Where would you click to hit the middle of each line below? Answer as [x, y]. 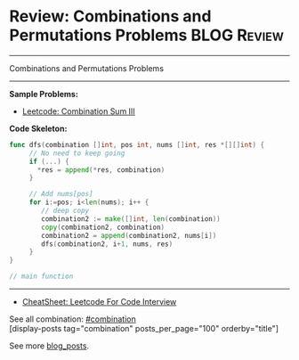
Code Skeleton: [38, 128]
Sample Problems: [44, 94]
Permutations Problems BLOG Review [147, 35]
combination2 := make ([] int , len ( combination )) [131, 219]
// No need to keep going [77, 153]
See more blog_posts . [49, 346]
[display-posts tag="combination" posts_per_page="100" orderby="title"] [144, 329]
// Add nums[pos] [61, 194]
